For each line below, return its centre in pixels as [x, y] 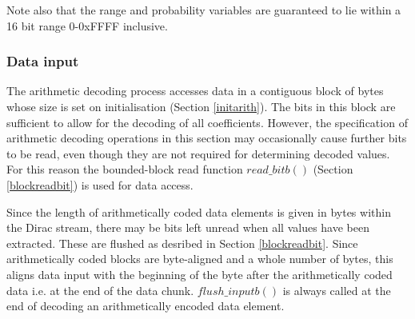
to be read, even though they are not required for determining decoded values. [198, 153]
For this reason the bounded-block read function [125, 169]
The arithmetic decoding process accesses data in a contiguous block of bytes [195, 91]
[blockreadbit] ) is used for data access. [100, 184]
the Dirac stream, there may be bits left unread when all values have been [188, 227]
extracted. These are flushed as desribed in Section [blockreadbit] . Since [182, 243]
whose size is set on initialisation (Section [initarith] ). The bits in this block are [201, 106]
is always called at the [337, 290]
